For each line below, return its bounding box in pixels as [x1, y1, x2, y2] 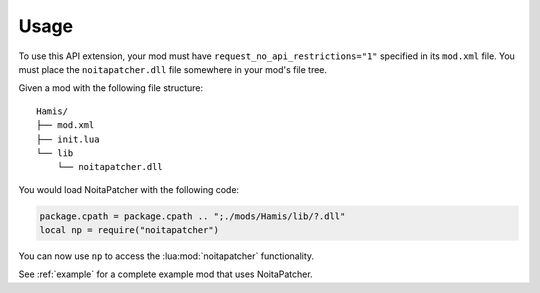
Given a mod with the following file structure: [18, 82, 204, 94]
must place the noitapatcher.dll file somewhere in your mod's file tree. [18, 63, 328, 75]
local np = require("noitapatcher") [39, 225, 220, 236]
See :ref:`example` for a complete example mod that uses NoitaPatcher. [18, 268, 314, 280]
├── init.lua [36, 133, 100, 145]
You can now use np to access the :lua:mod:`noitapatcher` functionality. [18, 250, 315, 262]
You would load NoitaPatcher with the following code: [18, 183, 240, 195]
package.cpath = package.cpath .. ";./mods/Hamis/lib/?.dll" [39, 210, 346, 222]
